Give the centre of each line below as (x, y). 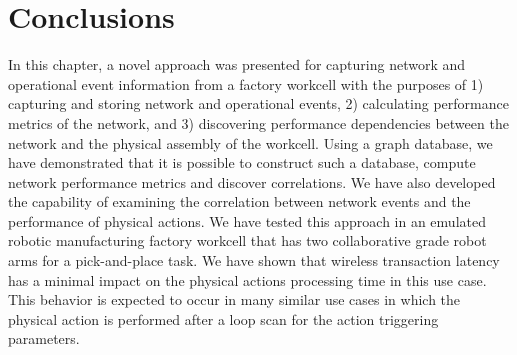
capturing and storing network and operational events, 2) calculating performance (258, 103)
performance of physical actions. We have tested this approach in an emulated (247, 220)
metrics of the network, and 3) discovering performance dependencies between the (258, 122)
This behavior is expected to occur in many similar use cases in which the (234, 299)
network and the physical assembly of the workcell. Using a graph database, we (250, 142)
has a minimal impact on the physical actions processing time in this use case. (247, 279)
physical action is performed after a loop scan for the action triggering (223, 318)
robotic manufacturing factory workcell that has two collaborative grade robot (247, 240)
